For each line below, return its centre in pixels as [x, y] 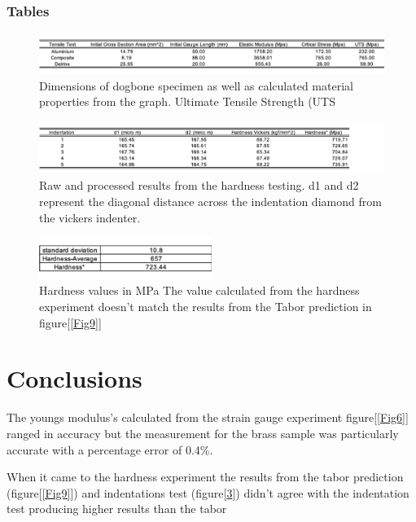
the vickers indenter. [90, 217]
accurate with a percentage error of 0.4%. [110, 449]
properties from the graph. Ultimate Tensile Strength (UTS [187, 101]
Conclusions [74, 378]
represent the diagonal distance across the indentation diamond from [210, 201]
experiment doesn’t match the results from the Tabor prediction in [206, 307]
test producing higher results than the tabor [117, 509]
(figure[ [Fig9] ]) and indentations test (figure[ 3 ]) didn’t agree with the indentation [208, 492]
